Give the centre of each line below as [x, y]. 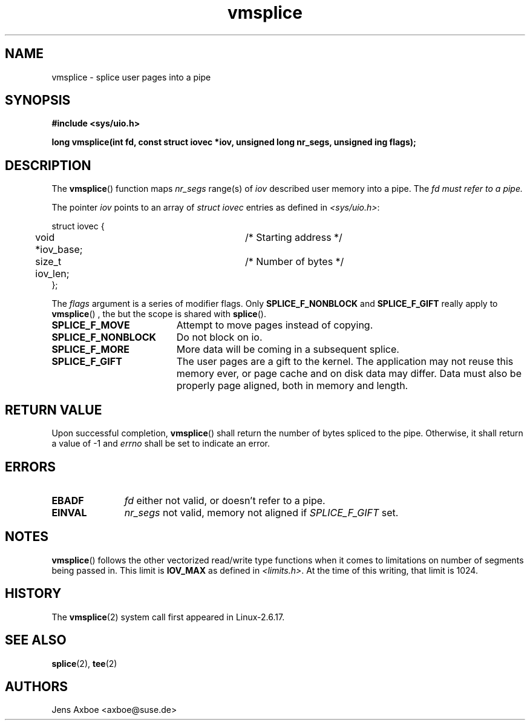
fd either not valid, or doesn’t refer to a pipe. [225, 500]
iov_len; [52, 274]
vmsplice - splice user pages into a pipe [131, 77]
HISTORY [33, 594]
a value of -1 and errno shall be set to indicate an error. [161, 444]
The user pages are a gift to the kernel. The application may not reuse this [345, 362]
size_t [48, 262]
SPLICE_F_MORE [90, 349]
